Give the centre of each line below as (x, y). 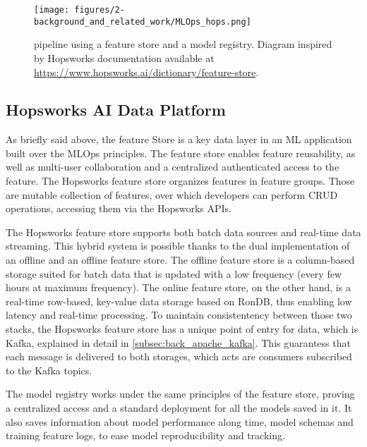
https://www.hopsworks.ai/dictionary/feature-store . (146, 72)
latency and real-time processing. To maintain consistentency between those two (179, 315)
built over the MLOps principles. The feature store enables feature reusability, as (181, 153)
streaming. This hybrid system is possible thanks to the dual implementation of (178, 246)
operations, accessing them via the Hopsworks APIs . (119, 208)
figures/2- (100, 10)
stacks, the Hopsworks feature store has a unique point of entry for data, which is (182, 329)
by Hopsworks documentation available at (124, 57)
